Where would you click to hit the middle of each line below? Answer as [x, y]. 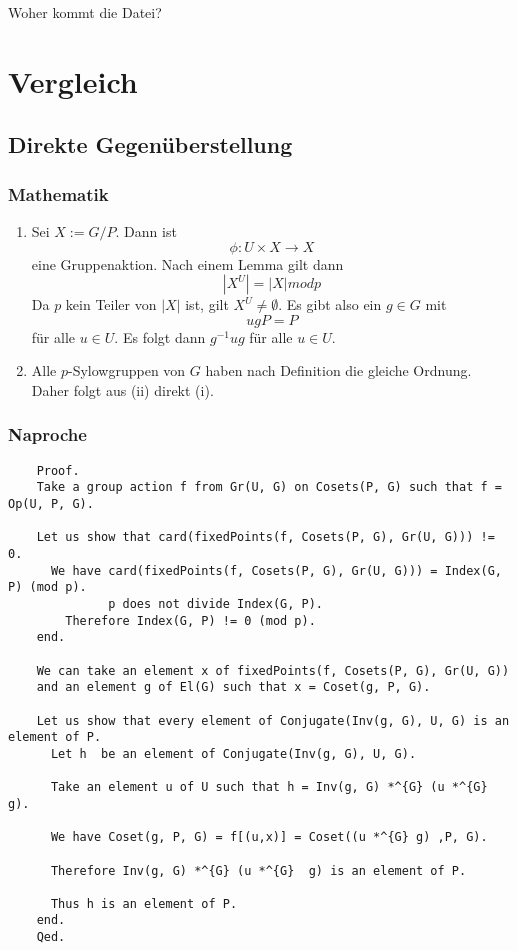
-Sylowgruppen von [127, 370]
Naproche [47, 434]
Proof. [58, 470]
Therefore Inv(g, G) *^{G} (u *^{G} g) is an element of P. [258, 870]
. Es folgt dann [160, 336]
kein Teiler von [111, 304]
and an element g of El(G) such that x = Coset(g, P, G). [233, 687]
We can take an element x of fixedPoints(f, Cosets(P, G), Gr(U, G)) [273, 670]
